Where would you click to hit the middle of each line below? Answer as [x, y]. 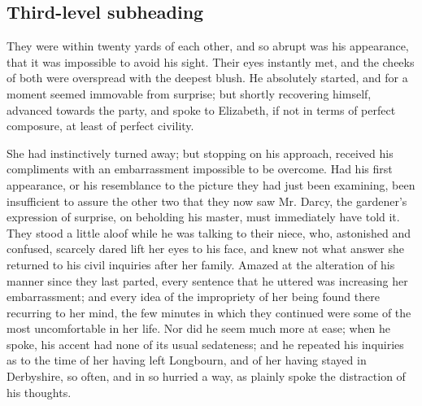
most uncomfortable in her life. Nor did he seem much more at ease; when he [199, 328]
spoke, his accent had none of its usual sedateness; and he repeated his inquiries [205, 344]
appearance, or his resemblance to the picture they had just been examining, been [211, 184]
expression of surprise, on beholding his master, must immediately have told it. [203, 217]
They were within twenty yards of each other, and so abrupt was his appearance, [208, 46]
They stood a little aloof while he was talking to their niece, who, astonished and [209, 232]
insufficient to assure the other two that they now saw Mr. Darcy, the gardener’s [207, 201]
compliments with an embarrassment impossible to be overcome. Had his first [200, 169]
